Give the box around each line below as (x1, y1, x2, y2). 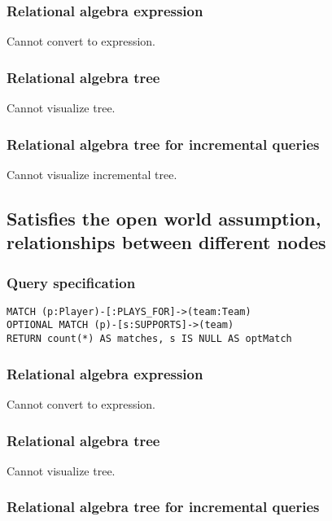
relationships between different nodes (7, 230, 326, 255)
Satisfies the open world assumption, (7, 205, 321, 230)
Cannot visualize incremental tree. (7, 165, 177, 182)
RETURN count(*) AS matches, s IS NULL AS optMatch (7, 333, 292, 345)
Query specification (7, 272, 136, 292)
